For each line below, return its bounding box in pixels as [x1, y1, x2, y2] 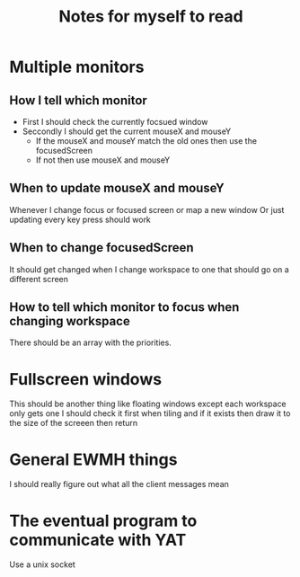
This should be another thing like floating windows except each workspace [9, 398, 287, 410]
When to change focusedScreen [9, 240, 195, 255]
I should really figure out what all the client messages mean [9, 479, 229, 490]
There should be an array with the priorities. [9, 337, 172, 348]
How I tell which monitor [9, 93, 148, 108]
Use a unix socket [9, 559, 76, 570]
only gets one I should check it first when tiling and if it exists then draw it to [9, 408, 291, 419]
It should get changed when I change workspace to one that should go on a [9, 263, 289, 275]
